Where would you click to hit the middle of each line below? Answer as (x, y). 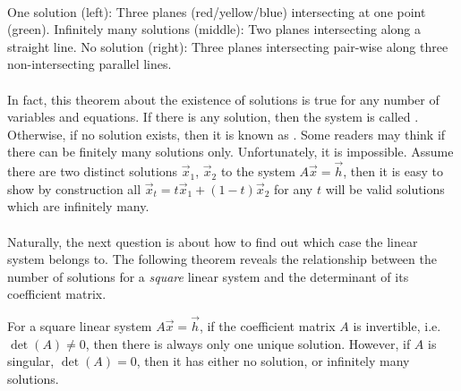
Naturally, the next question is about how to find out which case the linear (213, 241)
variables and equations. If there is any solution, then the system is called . (213, 117)
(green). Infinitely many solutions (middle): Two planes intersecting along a (214, 29)
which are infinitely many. (78, 206)
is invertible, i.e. (397, 326)
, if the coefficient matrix (267, 326)
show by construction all (74, 188)
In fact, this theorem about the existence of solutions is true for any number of (223, 99)
